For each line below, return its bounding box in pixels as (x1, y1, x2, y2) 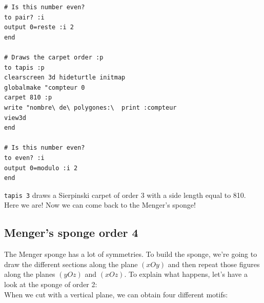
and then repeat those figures (168, 258, 260, 269)
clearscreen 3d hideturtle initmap (4, 74, 126, 82)
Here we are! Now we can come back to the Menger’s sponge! (4, 199, 196, 210)
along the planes (4, 269, 55, 279)
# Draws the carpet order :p (4, 53, 104, 61)
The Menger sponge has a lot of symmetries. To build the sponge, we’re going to (4, 249, 257, 259)
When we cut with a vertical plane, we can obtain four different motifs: (4, 289, 228, 299)
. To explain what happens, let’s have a (124, 269, 248, 279)
